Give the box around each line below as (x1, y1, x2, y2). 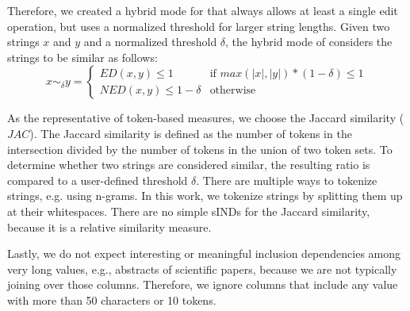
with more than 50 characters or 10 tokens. (7, 291, 216, 308)
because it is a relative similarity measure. (7, 218, 212, 235)
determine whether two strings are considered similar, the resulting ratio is (7, 156, 370, 173)
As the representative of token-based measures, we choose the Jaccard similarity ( (7, 109, 404, 126)
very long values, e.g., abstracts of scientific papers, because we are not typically (7, 260, 397, 277)
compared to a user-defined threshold (7, 171, 188, 188)
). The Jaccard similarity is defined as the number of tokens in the (29, 125, 352, 141)
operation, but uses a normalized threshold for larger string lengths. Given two (7, 17, 390, 34)
